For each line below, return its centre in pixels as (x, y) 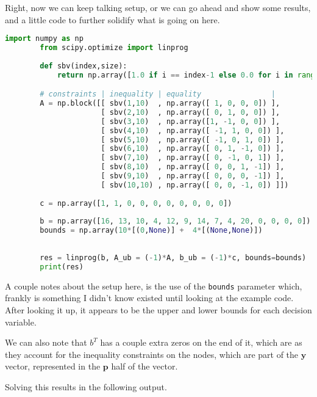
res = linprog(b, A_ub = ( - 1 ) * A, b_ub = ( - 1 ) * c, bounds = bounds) (173, 257)
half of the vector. (144, 366)
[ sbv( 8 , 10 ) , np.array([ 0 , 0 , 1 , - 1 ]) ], (193, 167)
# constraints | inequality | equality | (158, 94)
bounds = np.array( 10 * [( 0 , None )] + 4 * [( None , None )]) (151, 231)
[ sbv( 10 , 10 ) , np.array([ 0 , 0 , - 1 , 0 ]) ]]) (195, 185)
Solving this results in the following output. (86, 386)
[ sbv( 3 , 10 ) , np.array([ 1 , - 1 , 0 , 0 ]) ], (191, 121)
